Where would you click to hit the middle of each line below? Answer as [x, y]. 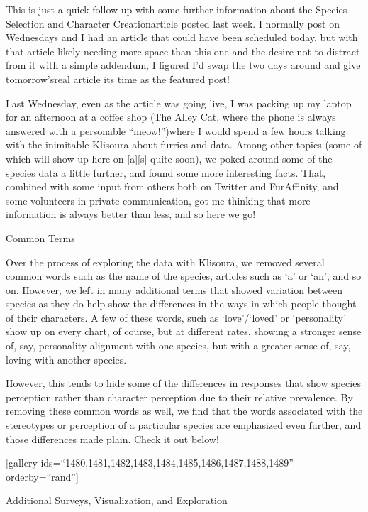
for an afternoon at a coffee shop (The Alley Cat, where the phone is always [171, 117]
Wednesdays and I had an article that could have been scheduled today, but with [182, 37]
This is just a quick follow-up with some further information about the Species [177, 9]
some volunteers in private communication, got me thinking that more [158, 200]
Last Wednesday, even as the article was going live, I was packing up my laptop [179, 103]
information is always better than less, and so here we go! [131, 214]
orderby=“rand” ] [42, 476]
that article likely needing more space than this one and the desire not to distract [183, 51]
